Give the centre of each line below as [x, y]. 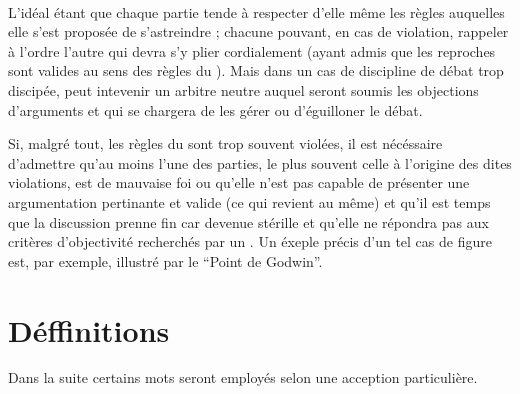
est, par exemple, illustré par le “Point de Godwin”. [165, 260]
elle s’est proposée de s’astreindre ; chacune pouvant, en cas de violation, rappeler [258, 31]
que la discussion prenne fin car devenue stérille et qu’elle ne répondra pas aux [248, 221]
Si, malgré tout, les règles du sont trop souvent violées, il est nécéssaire [225, 143]
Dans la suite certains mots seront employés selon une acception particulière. [243, 377]
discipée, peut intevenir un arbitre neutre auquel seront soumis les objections [243, 89]
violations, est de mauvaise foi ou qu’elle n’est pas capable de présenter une [239, 182]
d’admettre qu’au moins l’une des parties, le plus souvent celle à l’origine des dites [260, 162]
